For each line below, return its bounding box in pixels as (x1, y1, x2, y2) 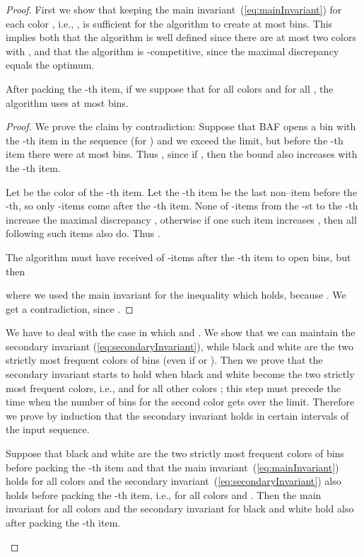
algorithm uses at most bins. (6, 95, 129, 110)
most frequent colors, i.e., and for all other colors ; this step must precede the (6, 380, 341, 395)
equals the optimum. (6, 57, 95, 72)
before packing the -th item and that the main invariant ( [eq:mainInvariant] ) (6, 459, 339, 474)
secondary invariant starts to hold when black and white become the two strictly (6, 367, 355, 381)
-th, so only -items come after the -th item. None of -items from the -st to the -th (6, 198, 358, 213)
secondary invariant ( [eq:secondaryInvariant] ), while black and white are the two (6, 338, 353, 353)
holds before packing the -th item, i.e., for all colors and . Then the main (6, 487, 322, 502)
